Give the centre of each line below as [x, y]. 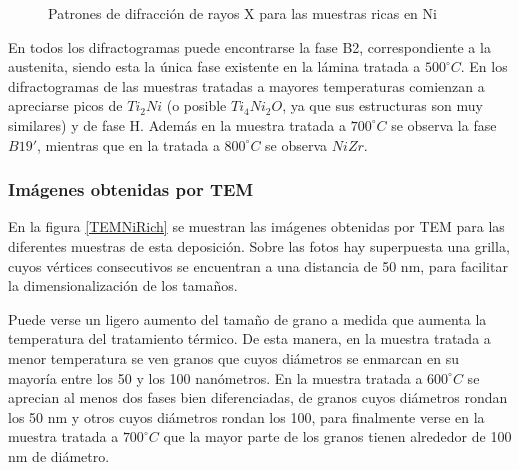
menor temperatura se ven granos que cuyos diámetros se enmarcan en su [233, 357]
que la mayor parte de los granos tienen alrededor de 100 [337, 436]
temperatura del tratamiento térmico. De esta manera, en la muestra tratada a [249, 338]
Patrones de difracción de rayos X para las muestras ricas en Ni [242, 13]
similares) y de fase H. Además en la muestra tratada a [177, 124]
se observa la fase [444, 124]
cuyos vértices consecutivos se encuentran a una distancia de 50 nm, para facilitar [258, 265]
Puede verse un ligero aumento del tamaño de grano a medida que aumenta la [247, 318]
